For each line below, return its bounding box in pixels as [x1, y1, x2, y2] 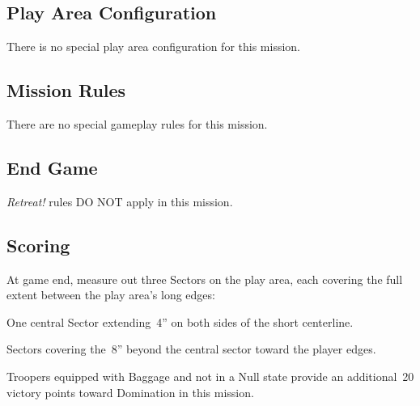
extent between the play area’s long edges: [6, 286, 215, 303]
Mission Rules [6, 78, 126, 103]
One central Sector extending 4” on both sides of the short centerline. [6, 313, 354, 330]
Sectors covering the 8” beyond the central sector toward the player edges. [6, 340, 376, 357]
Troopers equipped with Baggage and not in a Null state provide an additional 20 [6, 367, 414, 384]
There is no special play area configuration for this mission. [6, 38, 300, 55]
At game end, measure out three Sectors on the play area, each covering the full [6, 270, 403, 287]
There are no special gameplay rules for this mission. [6, 116, 268, 132]
